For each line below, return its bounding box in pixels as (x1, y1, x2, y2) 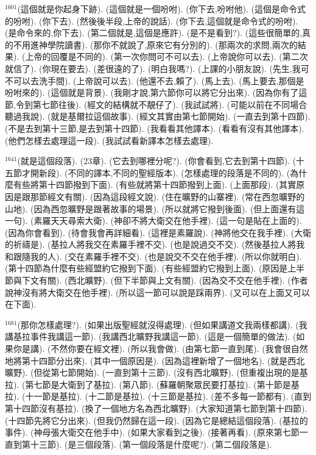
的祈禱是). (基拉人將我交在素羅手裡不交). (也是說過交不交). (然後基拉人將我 (5, 238, 305, 251)
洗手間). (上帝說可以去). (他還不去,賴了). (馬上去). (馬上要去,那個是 (38, 74, 304, 87)
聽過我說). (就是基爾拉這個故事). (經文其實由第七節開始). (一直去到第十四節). (5, 110, 311, 123)
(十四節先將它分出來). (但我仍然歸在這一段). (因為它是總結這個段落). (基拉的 (5, 414, 308, 426)
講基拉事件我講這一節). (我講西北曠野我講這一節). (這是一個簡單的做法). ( (5, 330, 297, 343)
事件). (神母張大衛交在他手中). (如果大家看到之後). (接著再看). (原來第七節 (5, 426, 300, 439)
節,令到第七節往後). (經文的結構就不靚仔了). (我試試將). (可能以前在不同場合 (5, 98, 307, 110)
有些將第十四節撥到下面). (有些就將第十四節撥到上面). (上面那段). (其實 (13, 178, 297, 191)
